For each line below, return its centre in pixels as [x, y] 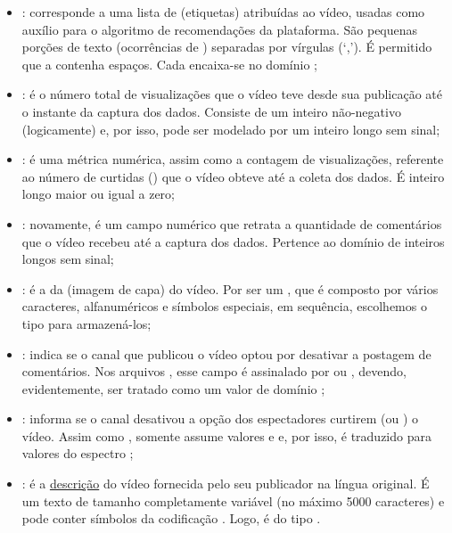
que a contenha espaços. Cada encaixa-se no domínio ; [169, 64]
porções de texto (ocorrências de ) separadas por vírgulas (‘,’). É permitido [227, 47]
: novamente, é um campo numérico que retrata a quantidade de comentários [232, 223]
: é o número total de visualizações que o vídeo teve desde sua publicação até [232, 94]
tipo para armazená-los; [86, 323]
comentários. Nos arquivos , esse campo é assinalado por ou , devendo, [214, 371]
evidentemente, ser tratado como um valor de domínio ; [173, 388]
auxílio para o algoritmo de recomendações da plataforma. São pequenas [220, 29]
